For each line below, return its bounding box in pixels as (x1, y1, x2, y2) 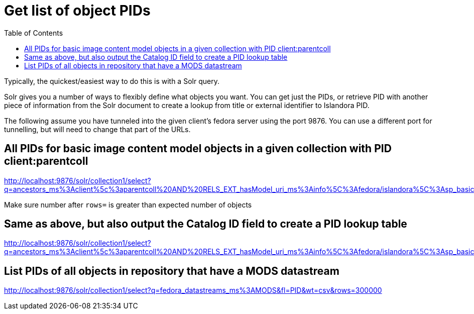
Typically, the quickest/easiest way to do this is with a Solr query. (4, 76, 219, 85)
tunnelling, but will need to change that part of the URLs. (4, 125, 191, 134)
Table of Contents (4, 28, 63, 37)
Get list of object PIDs (4, 2, 151, 19)
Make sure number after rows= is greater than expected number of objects (4, 200, 252, 209)
